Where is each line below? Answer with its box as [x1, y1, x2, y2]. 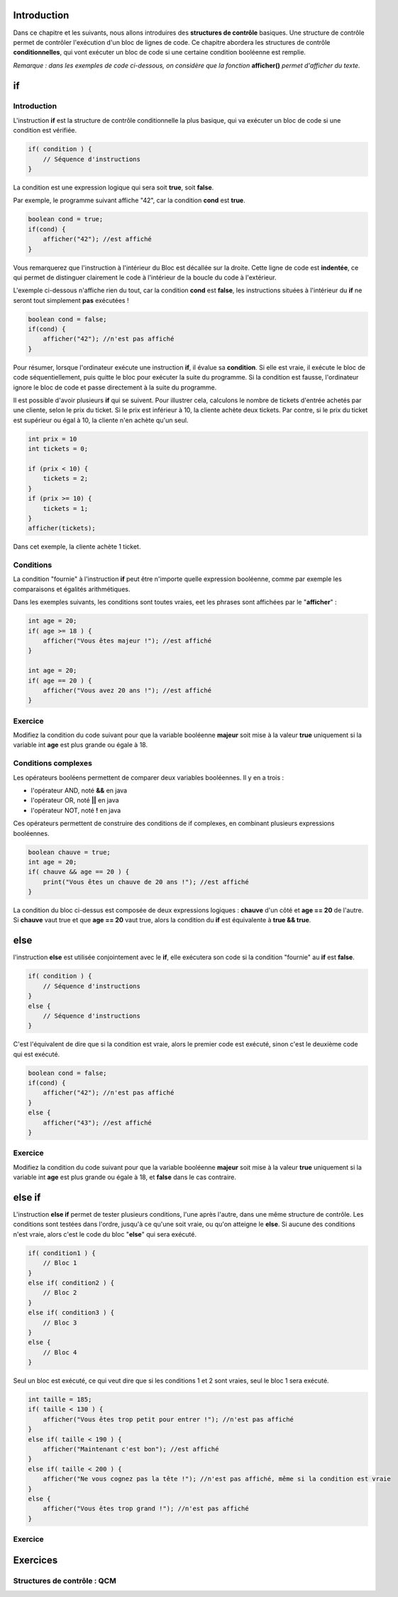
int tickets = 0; [28, 445, 89, 453]
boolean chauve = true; [28, 848, 111, 856]
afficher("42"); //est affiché [43, 235, 152, 243]
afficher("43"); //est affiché [43, 1118, 152, 1127]
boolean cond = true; [28, 215, 104, 223]
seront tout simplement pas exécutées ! [13, 296, 129, 304]
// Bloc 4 [43, 1348, 77, 1356]
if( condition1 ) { [28, 1249, 96, 1257]
